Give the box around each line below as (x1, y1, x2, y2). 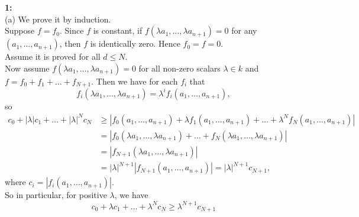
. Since (60, 24, 84, 37)
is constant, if (93, 24, 143, 37)
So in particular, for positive (5, 189, 107, 201)
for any (231, 24, 257, 37)
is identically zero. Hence (90, 37, 180, 50)
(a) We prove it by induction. (5, 12, 111, 25)
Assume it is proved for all (5, 50, 101, 63)
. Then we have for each (91, 75, 178, 87)
